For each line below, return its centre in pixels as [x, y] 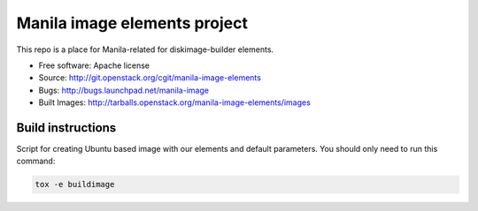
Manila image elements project [132, 23]
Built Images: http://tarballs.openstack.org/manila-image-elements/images [175, 102]
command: [36, 161]
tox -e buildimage [75, 185]
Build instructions [66, 128]
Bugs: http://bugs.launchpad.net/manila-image [124, 90]
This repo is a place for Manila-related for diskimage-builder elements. [145, 49]
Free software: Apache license [94, 65]
